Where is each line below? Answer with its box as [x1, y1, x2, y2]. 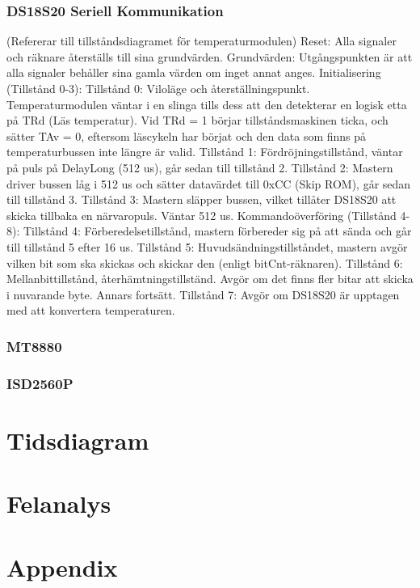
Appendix [6, 550, 118, 583]
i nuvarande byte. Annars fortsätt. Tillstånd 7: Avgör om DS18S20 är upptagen [6, 286, 400, 302]
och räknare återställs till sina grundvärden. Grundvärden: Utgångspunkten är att [6, 48, 413, 65]
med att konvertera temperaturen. [6, 302, 175, 319]
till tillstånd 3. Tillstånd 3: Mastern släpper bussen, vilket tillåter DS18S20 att [6, 191, 397, 208]
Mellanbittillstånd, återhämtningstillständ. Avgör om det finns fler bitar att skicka [6, 270, 414, 287]
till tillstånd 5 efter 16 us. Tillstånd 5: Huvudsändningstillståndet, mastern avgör [6, 238, 408, 255]
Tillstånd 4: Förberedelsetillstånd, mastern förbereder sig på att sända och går [23, 222, 412, 239]
